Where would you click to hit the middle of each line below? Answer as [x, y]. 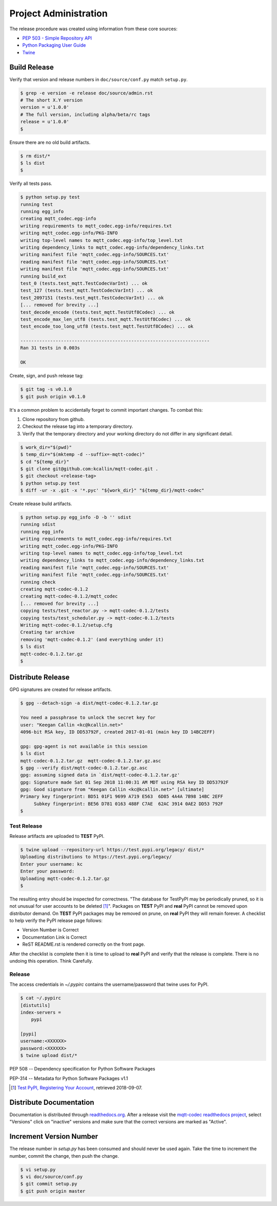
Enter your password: [47, 871]
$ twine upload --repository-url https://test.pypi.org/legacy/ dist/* [112, 849]
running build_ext [43, 276]
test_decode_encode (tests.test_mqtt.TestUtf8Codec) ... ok [97, 312]
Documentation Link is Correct [55, 937]
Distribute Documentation [52, 1102]
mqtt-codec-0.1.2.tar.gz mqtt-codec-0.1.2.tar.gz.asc [91, 761]
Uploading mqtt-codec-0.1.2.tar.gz [65, 878]
